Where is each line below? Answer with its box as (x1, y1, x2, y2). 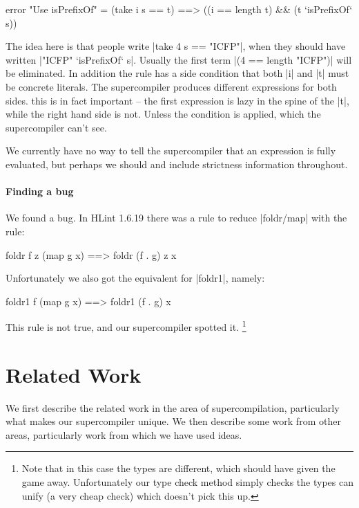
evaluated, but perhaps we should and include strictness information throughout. (6, 156, 348, 171)
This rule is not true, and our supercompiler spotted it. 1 (6, 318, 246, 334)
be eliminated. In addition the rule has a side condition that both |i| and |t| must (6, 66, 349, 80)
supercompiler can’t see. (6, 120, 107, 134)
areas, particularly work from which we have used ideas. (6, 427, 242, 442)
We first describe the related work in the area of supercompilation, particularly (6, 400, 340, 415)
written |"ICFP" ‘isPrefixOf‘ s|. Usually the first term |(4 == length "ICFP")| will (6, 52, 352, 66)
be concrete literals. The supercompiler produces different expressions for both (6, 79, 337, 93)
